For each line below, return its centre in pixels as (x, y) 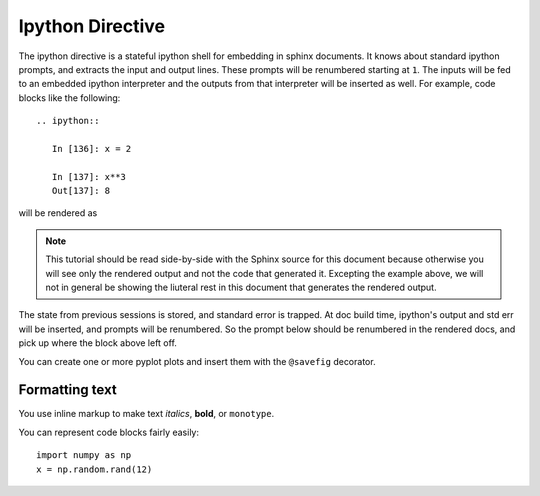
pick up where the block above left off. (97, 343)
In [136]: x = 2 (91, 148)
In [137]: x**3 (89, 176)
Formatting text (67, 390)
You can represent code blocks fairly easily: (109, 432)
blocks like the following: (69, 97)
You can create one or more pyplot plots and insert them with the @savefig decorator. (197, 361)
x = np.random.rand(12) (94, 469)
